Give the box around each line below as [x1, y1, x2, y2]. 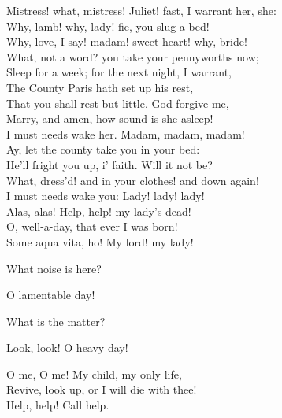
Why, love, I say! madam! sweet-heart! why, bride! [6, 33, 247, 50]
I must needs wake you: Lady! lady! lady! [6, 187, 205, 204]
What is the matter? [6, 313, 106, 329]
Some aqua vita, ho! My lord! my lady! [6, 233, 194, 250]
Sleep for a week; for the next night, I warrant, [6, 64, 232, 80]
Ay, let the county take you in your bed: [6, 141, 200, 157]
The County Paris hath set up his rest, [6, 79, 194, 95]
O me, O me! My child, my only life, [6, 365, 182, 382]
